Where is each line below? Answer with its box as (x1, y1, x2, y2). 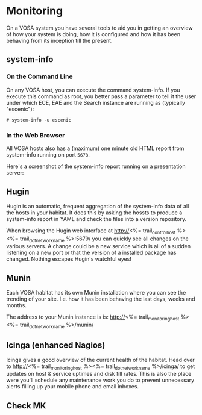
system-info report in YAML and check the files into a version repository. (6, 215, 187, 222)
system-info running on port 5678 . (6, 151, 90, 158)
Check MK (6, 401, 46, 411)
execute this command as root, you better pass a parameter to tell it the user (6, 92, 197, 100)
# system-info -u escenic (6, 117, 71, 123)
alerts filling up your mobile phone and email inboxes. (6, 383, 139, 390)
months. (6, 302, 27, 309)
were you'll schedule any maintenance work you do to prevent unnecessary (6, 376, 195, 384)
